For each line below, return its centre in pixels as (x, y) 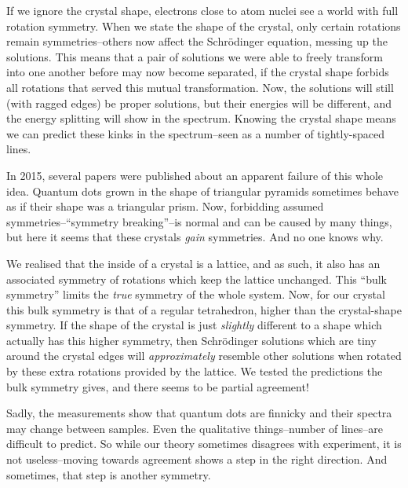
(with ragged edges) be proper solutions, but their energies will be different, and (199, 103)
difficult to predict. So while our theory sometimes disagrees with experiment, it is (204, 444)
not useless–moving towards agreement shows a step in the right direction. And (197, 459)
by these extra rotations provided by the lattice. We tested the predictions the (195, 371)
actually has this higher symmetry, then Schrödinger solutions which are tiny (191, 340)
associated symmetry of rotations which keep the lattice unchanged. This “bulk (197, 279)
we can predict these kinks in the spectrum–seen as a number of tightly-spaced (195, 133)
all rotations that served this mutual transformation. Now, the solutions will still (200, 87)
